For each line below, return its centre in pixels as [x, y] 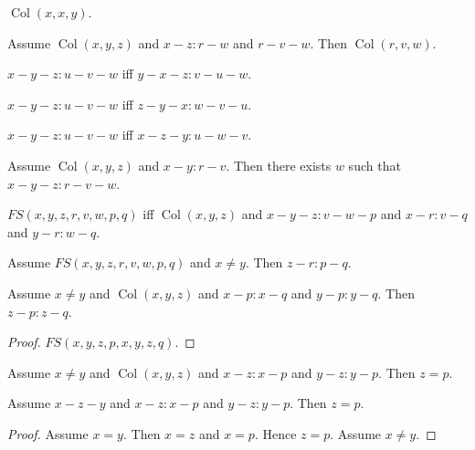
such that [375, 165]
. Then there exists [279, 165]
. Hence [275, 433]
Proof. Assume [48, 433]
